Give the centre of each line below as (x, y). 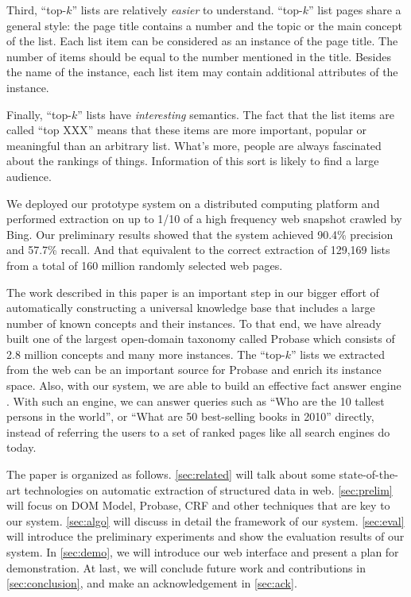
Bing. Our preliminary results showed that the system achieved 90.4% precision (200, 234)
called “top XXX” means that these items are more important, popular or (187, 130)
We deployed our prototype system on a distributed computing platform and (193, 203)
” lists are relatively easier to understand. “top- (187, 10)
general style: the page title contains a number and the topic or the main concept (205, 25)
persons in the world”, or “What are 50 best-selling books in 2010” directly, (190, 416)
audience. (29, 176)
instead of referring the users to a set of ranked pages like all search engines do (198, 431)
